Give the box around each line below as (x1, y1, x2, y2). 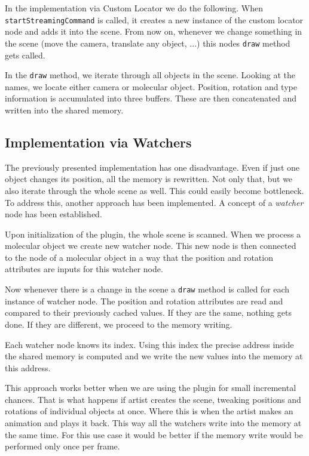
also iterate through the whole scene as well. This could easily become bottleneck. (5, 184, 304, 196)
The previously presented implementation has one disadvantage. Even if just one (5, 161, 299, 173)
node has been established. (5, 208, 102, 220)
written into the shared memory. (5, 103, 124, 116)
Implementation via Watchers (5, 133, 192, 151)
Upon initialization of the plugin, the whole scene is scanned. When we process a (5, 227, 301, 240)
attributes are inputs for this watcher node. (5, 263, 163, 275)
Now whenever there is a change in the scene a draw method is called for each (5, 283, 290, 295)
